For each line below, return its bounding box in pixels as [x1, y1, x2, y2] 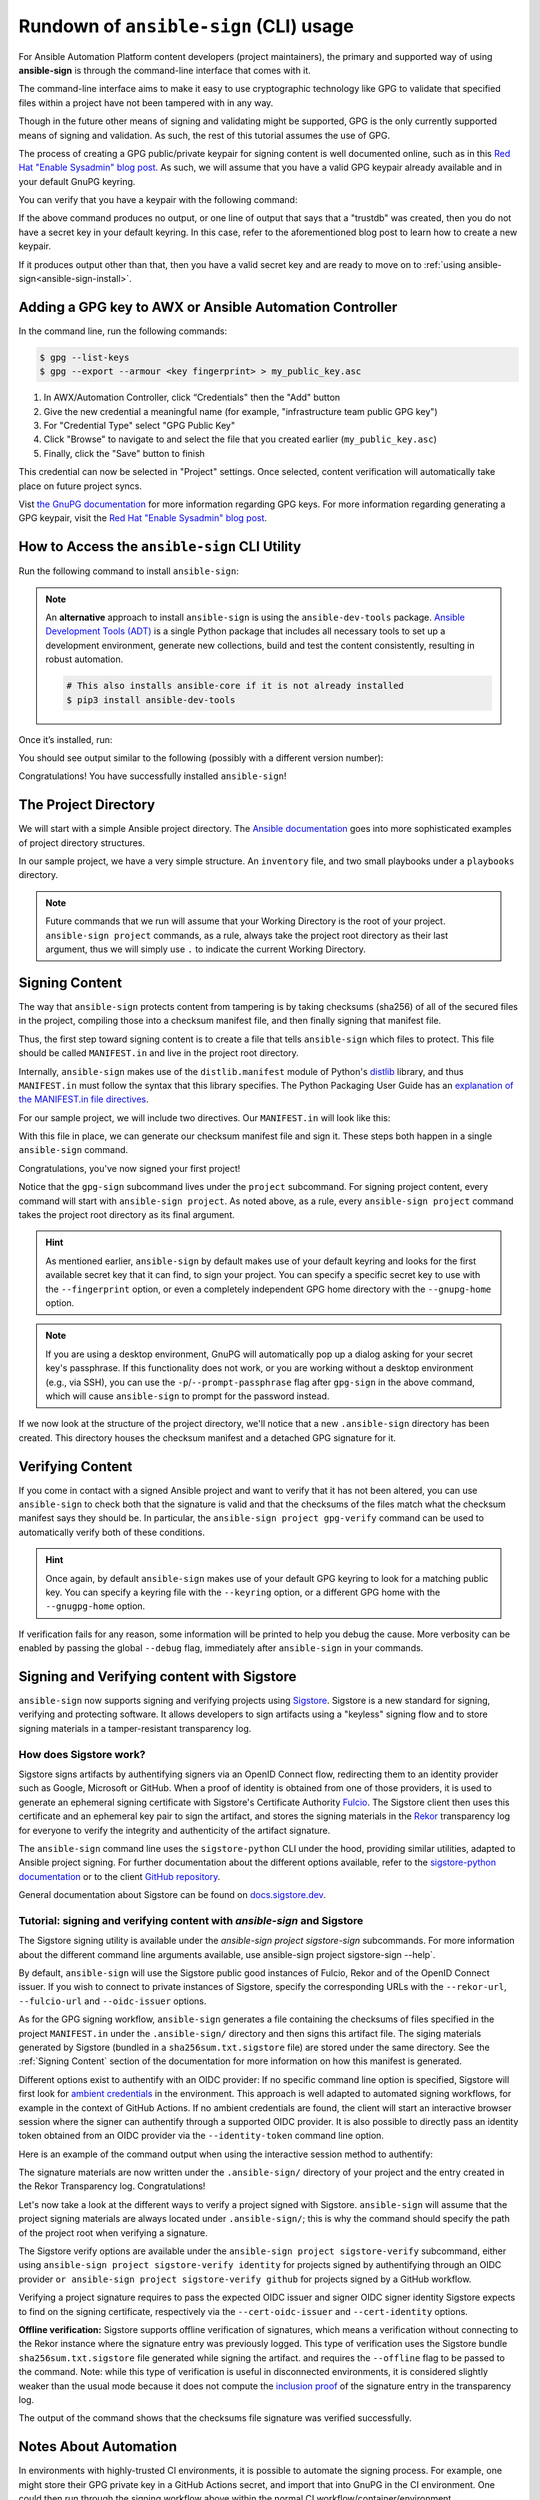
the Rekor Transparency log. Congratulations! [18, 2180, 206, 2192]
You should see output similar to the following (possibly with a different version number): [18, 752, 384, 764]
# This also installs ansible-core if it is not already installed [66, 680, 405, 692]
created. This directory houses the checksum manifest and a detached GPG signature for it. [18, 1431, 397, 1444]
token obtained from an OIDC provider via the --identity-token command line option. [18, 2130, 385, 2142]
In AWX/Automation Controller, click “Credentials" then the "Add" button [43, 391, 341, 404]
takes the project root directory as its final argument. [18, 1209, 235, 1221]
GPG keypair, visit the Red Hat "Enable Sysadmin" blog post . [18, 512, 268, 524]
